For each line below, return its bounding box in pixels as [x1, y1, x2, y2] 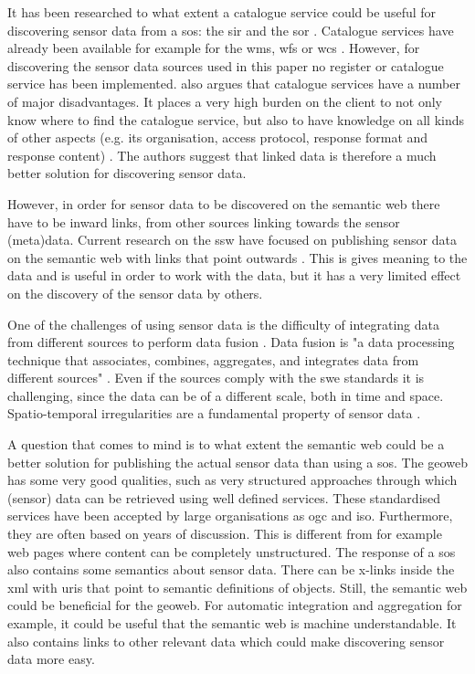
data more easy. [7, 649, 95, 669]
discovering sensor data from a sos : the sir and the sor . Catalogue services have [7, 20, 454, 39]
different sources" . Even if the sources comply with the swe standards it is [7, 368, 425, 387]
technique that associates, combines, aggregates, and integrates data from [7, 350, 419, 369]
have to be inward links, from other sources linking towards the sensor [7, 212, 400, 231]
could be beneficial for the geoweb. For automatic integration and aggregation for [7, 595, 462, 615]
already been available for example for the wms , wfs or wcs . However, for [7, 38, 420, 58]
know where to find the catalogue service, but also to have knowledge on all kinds [7, 110, 465, 129]
